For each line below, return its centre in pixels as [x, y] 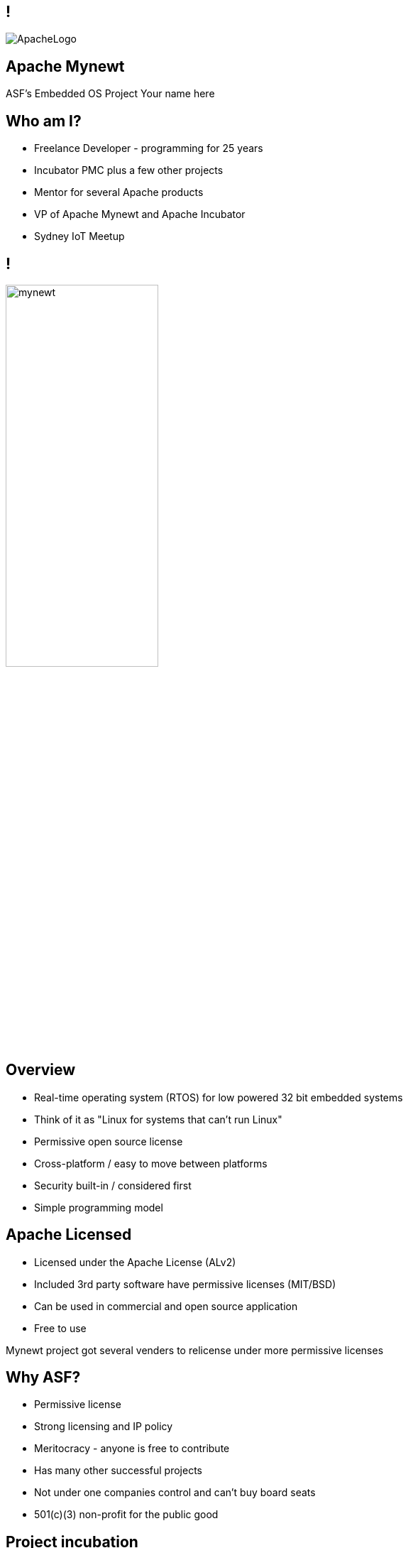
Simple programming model [99, 1207]
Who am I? [44, 121]
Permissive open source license [109, 1141]
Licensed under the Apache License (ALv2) [135, 1262]
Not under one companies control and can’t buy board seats [175, 1493]
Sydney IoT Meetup [79, 236]
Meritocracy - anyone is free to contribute [132, 1449]
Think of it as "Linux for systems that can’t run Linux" [158, 1119]
